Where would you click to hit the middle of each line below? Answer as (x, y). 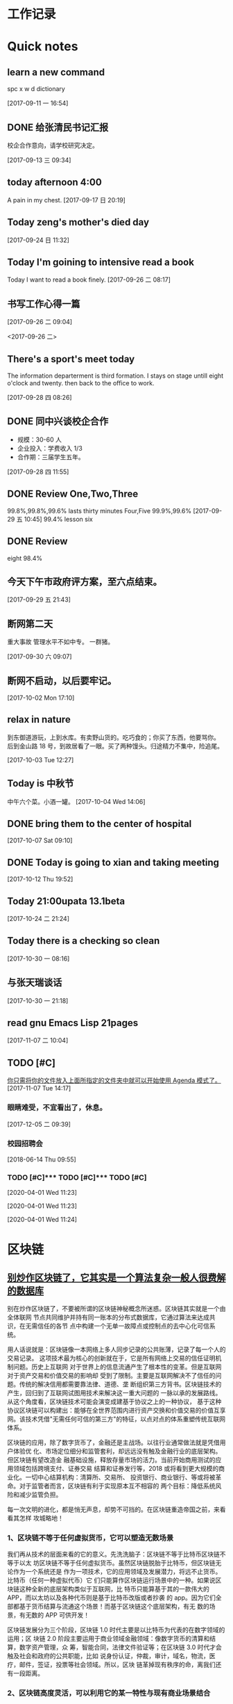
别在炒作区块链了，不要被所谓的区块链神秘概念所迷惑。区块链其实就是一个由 (116, 1309)
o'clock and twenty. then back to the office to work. (81, 383)
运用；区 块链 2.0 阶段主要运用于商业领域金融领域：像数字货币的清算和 (109, 1639)
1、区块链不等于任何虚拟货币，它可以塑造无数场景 (90, 1538)
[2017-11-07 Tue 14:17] (39, 1088)
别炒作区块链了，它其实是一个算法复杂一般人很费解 (116, 1277)
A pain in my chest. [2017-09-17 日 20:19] (67, 200)
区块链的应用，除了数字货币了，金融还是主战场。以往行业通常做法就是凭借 (113, 1442)
